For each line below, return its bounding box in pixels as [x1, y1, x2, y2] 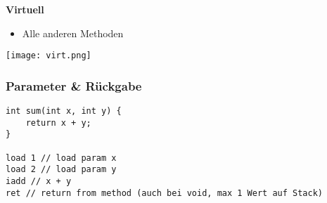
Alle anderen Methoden [22, 25, 124, 40]
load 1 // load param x [6, 152, 117, 163]
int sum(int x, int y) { [6, 106, 122, 117]
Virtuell [6, 2, 44, 16]
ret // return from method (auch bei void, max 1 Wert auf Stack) [6, 188, 323, 198]
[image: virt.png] [6, 51, 91, 61]
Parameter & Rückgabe [6, 77, 142, 94]
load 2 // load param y [6, 164, 117, 175]
